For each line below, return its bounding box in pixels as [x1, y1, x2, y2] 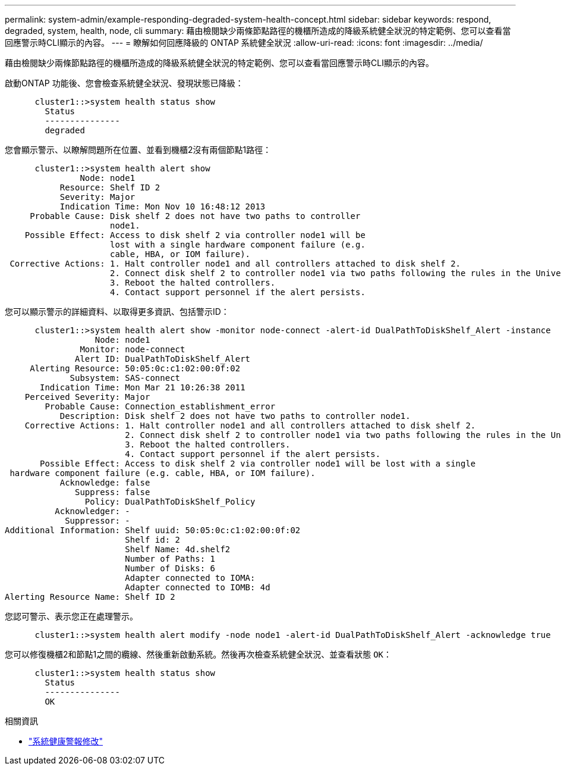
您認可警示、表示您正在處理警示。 [5, 611, 138, 621]
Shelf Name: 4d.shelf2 [125, 544, 231, 554]
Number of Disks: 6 [125, 564, 216, 573]
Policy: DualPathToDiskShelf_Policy [84, 497, 256, 506]
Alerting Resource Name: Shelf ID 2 [5, 592, 175, 602]
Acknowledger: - [55, 506, 130, 516]
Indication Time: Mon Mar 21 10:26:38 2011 [40, 383, 245, 392]
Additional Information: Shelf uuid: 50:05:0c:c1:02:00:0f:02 [5, 525, 301, 535]
